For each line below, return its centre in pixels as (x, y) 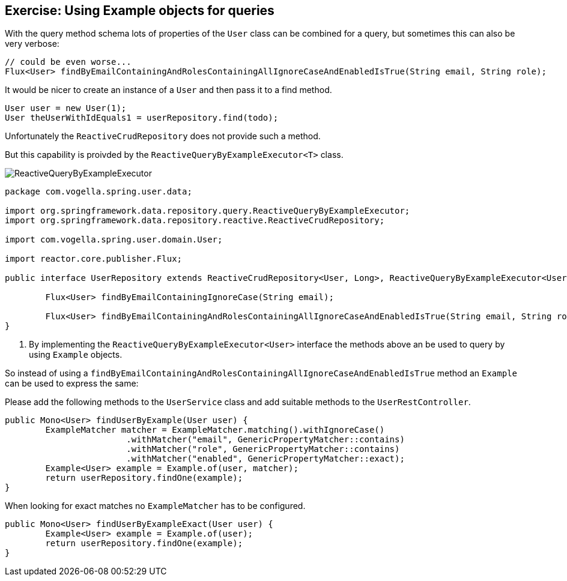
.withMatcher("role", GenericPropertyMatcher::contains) (263, 449)
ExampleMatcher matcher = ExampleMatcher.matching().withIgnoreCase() (215, 430)
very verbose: (32, 44)
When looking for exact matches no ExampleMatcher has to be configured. (155, 506)
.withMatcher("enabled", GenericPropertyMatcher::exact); (265, 459)
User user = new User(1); (66, 108)
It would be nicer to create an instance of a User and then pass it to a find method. (168, 90)
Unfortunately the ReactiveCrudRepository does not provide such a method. (163, 136)
